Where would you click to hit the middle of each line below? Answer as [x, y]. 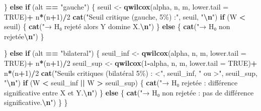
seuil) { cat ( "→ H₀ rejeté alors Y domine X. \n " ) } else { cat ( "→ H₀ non [117, 26]
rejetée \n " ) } [24, 36]
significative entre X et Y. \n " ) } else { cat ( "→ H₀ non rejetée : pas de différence [129, 92]
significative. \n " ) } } [36, 102]
